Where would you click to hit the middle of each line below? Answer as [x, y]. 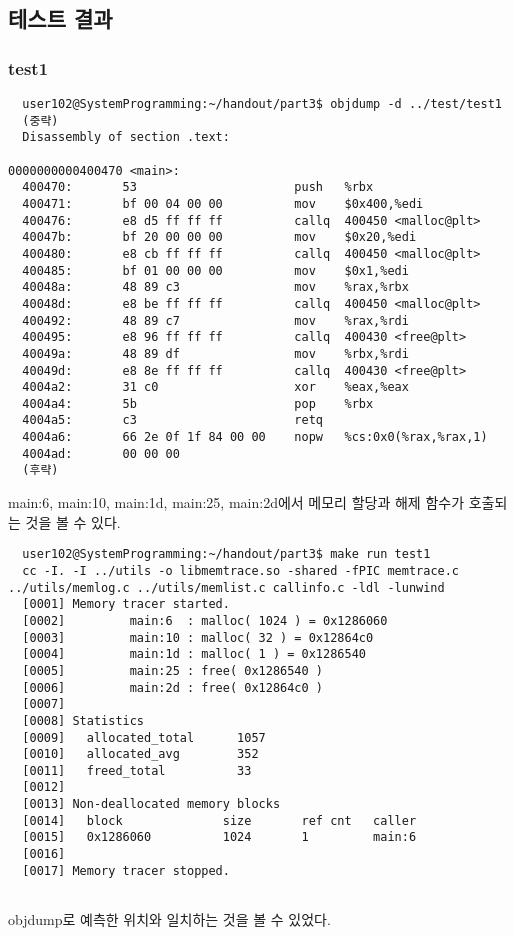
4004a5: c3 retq [172, 420]
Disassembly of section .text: [126, 137]
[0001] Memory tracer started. [126, 604]
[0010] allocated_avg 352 [140, 754]
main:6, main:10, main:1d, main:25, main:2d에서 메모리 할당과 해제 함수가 [236, 502]
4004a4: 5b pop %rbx [198, 403]
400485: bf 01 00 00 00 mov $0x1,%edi [215, 270]
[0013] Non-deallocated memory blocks [151, 804]
